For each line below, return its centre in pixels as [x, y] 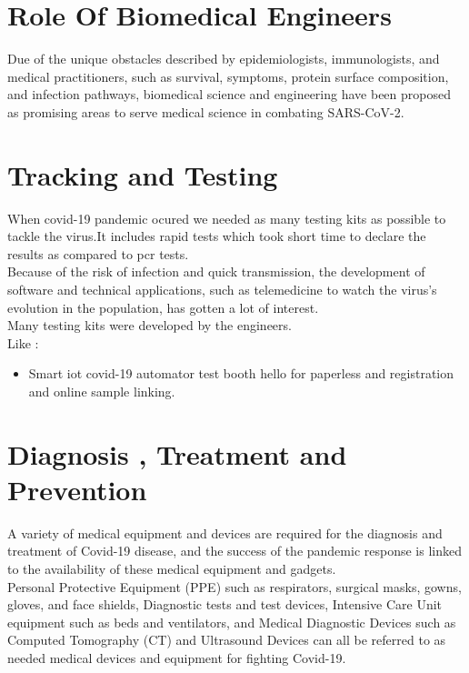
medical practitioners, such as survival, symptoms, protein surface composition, [228, 76]
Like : [23, 342]
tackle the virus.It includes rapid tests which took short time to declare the [217, 236]
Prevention [77, 489]
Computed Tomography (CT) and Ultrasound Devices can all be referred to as [227, 640]
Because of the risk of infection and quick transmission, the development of [216, 271]
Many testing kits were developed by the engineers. [150, 325]
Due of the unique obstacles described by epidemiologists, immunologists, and [224, 59]
